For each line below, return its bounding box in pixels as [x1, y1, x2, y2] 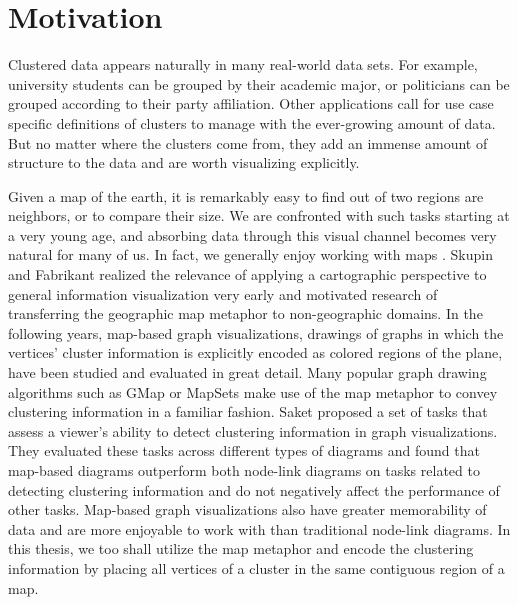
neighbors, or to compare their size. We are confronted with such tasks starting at [8, 205, 510, 226]
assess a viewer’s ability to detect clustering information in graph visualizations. [8, 420, 498, 441]
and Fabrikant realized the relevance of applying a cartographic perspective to [8, 264, 487, 285]
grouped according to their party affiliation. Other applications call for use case [8, 93, 494, 114]
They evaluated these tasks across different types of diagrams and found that [8, 440, 480, 461]
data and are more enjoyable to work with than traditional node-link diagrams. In [8, 518, 511, 539]
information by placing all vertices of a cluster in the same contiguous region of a [8, 557, 505, 578]
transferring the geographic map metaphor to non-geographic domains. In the [8, 303, 483, 324]
